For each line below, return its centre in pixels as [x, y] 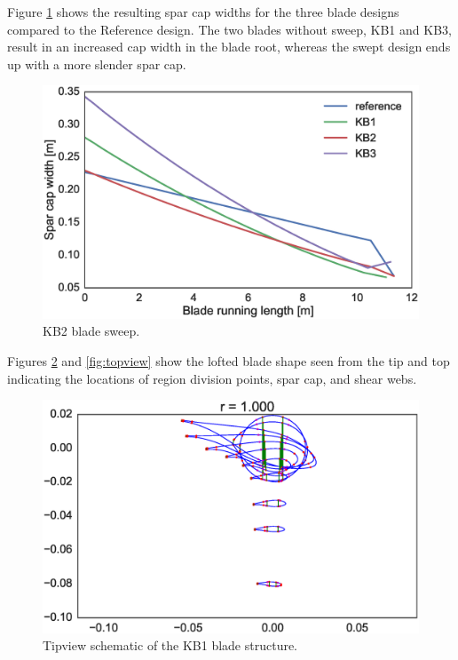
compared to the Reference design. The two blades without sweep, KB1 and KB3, [229, 29]
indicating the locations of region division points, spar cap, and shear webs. [212, 378]
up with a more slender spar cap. [97, 64]
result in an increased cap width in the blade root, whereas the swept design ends [229, 47]
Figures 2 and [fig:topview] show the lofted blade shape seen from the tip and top [229, 361]
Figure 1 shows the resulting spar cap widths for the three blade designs [203, 12]
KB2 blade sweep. [91, 331]
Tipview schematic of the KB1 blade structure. [170, 645]
